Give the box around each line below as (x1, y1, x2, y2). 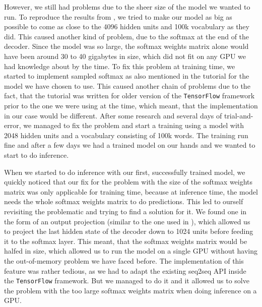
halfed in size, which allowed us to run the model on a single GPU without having (4, 245, 258, 256)
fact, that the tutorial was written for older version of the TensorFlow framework (4, 90, 255, 101)
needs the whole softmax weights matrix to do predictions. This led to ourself (4, 196, 243, 207)
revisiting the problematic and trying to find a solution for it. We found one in (4, 206, 247, 216)
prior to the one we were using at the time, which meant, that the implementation (4, 100, 258, 110)
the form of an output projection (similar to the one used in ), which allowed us (4, 216, 250, 226)
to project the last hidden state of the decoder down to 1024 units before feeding (4, 226, 253, 236)
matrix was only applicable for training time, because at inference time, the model (4, 186, 258, 197)
